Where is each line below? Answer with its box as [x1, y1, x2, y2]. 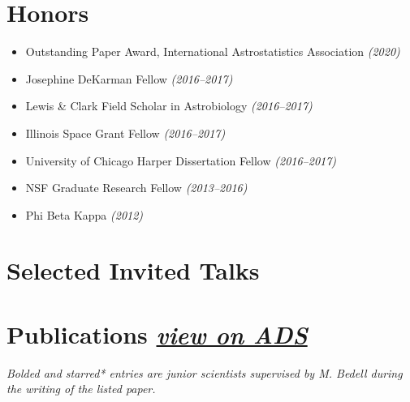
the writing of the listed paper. [6, 380, 156, 397]
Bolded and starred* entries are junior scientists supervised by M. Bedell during [6, 364, 403, 381]
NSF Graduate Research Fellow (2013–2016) [25, 179, 248, 196]
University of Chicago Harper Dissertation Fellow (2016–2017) [25, 152, 337, 169]
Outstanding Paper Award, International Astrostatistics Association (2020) [25, 43, 400, 60]
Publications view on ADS [6, 317, 308, 351]
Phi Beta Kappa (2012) [25, 206, 144, 223]
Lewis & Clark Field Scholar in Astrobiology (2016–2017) [25, 97, 313, 114]
